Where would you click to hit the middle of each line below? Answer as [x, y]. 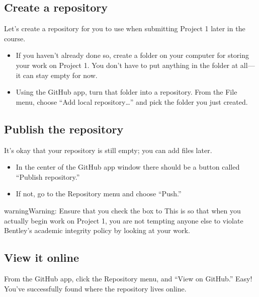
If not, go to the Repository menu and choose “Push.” [99, 194]
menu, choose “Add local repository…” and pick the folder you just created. [132, 101]
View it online [42, 257]
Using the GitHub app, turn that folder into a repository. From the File [126, 92]
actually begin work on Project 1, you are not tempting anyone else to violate [124, 220]
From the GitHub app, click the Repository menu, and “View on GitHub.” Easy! [128, 278]
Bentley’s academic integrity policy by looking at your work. [97, 230]
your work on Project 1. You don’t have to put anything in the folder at [127, 65]
